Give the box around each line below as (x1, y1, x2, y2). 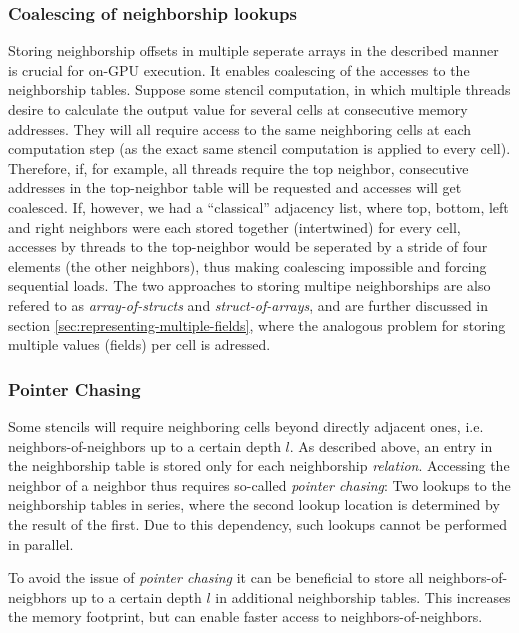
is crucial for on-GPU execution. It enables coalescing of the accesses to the (8, 59, 470, 80)
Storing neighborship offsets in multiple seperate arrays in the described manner (8, 40, 499, 61)
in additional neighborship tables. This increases (215, 586, 511, 607)
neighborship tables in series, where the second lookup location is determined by (8, 494, 500, 515)
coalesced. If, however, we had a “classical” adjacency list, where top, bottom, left (8, 196, 509, 217)
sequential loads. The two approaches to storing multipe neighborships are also (8, 275, 491, 296)
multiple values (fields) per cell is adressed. (8, 334, 271, 355)
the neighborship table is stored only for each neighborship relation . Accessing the (8, 455, 510, 476)
